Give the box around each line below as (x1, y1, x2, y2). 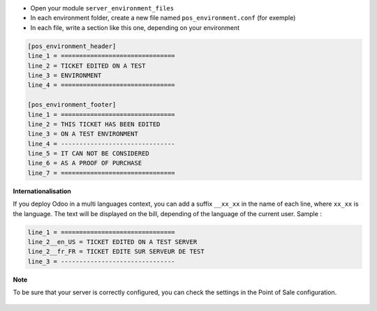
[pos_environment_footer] (27, 101, 117, 109)
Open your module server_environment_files (30, 4, 175, 12)
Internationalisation (13, 187, 71, 195)
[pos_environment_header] (27, 42, 117, 50)
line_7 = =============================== (27, 169, 175, 177)
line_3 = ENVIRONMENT (27, 71, 102, 79)
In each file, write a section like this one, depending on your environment (30, 23, 240, 31)
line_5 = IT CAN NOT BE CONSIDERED (27, 150, 149, 158)
